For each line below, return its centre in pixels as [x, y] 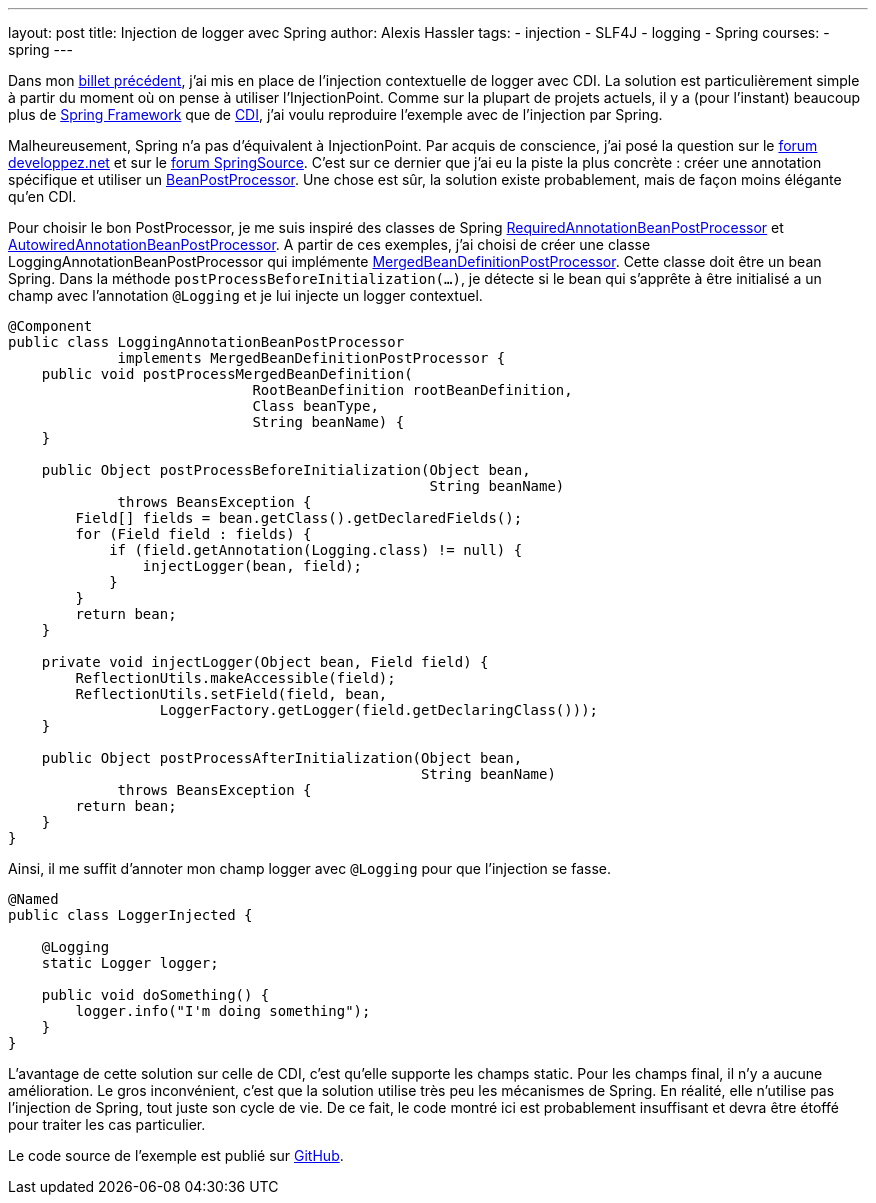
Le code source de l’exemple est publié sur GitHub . [176, 1155]
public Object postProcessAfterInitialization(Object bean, [282, 758]
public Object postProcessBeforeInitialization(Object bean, [286, 470]
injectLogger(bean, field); [252, 566]
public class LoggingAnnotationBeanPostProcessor [206, 342]
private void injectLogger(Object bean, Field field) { [265, 662]
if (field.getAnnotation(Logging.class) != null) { [316, 550]
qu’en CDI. [42, 196]
